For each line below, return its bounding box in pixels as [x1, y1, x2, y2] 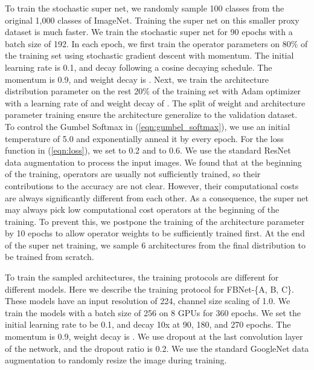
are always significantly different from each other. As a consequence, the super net [5, 191, 309, 204]
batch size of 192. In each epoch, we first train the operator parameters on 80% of [5, 37, 308, 50]
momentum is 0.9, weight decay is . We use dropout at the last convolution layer [5, 330, 303, 343]
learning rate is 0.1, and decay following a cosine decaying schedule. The [5, 60, 272, 73]
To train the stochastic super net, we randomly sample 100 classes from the [5, 2, 284, 14]
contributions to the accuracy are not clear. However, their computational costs [5, 179, 299, 192]
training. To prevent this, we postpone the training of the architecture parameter [5, 215, 305, 227]
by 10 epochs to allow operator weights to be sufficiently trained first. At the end [5, 227, 305, 239]
